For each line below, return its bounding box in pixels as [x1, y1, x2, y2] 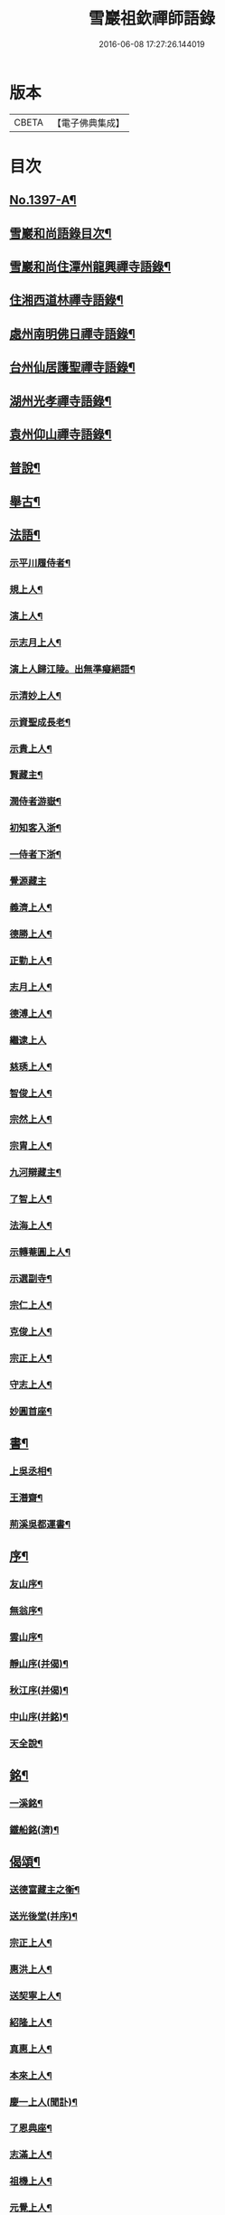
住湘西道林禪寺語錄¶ [9, 293, 124, 308]
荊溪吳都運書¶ [9, 1517, 70, 1530]
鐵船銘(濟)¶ [9, 1823, 60, 1835]
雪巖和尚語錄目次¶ [9, 225, 112, 240]
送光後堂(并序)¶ [9, 1910, 79, 1923]
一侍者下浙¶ [9, 849, 61, 861]
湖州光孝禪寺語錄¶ [9, 393, 112, 408]
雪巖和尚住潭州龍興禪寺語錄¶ [9, 259, 172, 275]
